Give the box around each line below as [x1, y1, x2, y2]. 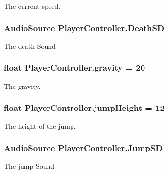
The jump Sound [4, 161, 55, 171]
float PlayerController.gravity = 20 [4, 62, 145, 74]
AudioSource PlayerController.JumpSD [4, 141, 163, 153]
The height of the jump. [4, 121, 76, 131]
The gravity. [4, 81, 41, 91]
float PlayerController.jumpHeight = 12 [4, 102, 165, 114]
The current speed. [4, 1, 61, 11]
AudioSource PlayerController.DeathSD [4, 22, 165, 34]
